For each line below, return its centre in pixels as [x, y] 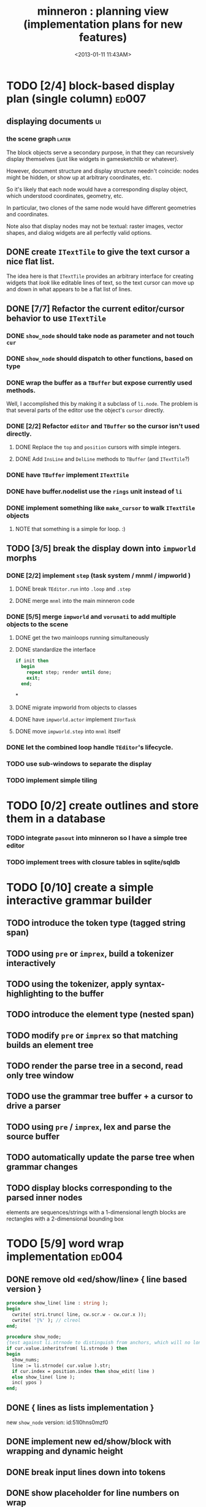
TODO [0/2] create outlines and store [103, 805]
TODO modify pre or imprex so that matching [92, 1035]
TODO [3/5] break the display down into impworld [101, 548]
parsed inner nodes [44, 1198]
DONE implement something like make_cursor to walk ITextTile [101, 508]
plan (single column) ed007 [76, 99]
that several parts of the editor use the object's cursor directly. [85, 410]
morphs [21, 558]
